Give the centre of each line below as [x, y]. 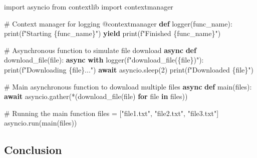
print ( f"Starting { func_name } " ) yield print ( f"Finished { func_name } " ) [112, 33]
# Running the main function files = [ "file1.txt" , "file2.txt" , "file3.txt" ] [111, 113]
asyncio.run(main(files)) [41, 123]
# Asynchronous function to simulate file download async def [100, 50]
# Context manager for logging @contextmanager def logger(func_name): [118, 23]
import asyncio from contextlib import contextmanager [89, 6]
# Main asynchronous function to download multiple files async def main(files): [128, 86]
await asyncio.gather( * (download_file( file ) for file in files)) [96, 96]
